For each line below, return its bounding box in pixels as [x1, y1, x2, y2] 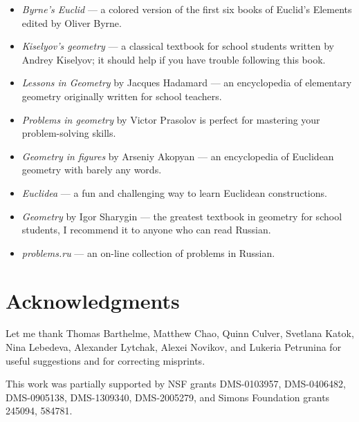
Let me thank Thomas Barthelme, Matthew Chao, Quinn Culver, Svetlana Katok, [6, 326, 354, 341]
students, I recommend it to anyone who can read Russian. [21, 222, 271, 237]
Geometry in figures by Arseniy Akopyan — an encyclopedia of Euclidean [21, 148, 334, 163]
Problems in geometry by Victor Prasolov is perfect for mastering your [21, 112, 320, 126]
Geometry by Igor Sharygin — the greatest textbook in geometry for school [21, 209, 342, 223]
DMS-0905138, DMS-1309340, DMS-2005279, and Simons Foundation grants [6, 390, 330, 404]
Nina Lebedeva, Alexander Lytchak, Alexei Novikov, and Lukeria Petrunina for [6, 340, 342, 354]
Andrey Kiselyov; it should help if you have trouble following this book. [21, 52, 326, 66]
